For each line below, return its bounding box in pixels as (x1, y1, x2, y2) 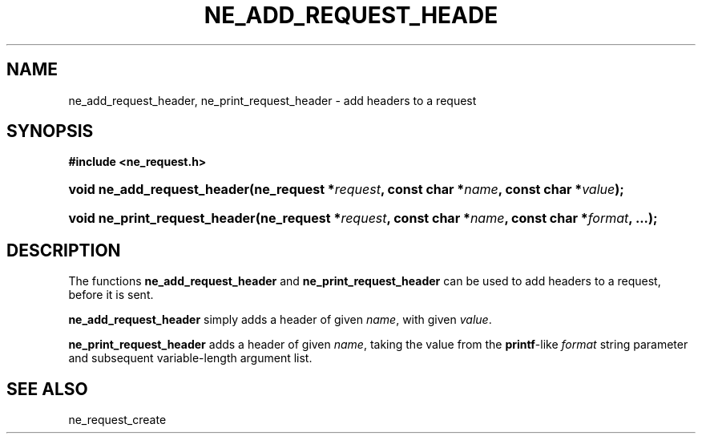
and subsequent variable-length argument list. (68, 351, 313, 365)
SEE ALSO (6, 378, 88, 399)
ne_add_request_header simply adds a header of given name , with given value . (68, 313, 492, 327)
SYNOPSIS (6, 121, 94, 142)
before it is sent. (68, 288, 154, 302)
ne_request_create (68, 413, 167, 427)
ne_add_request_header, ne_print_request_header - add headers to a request (68, 93, 477, 107)
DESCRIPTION (6, 240, 121, 260)
